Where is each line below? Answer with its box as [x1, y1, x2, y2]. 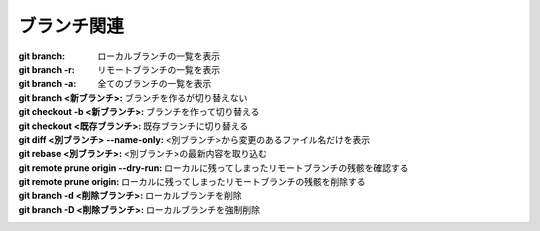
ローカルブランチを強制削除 [145, 203, 260, 215]
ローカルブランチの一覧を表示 [97, 50, 220, 62]
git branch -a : [18, 78, 77, 90]
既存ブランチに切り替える [143, 120, 249, 132]
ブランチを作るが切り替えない [124, 91, 248, 104]
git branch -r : [18, 63, 75, 75]
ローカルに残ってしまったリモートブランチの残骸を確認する [163, 161, 409, 174]
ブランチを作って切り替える [146, 106, 260, 118]
